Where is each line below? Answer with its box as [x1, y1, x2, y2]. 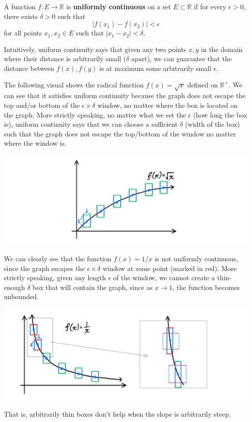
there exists [4, 11, 38, 21]
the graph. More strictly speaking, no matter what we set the [4, 109, 186, 119]
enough [4, 282, 25, 292]
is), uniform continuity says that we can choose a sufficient [4, 119, 178, 129]
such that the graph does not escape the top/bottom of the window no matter [4, 128, 236, 138]
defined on [187, 79, 218, 89]
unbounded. [4, 291, 39, 302]
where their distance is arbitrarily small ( [4, 53, 126, 64]
